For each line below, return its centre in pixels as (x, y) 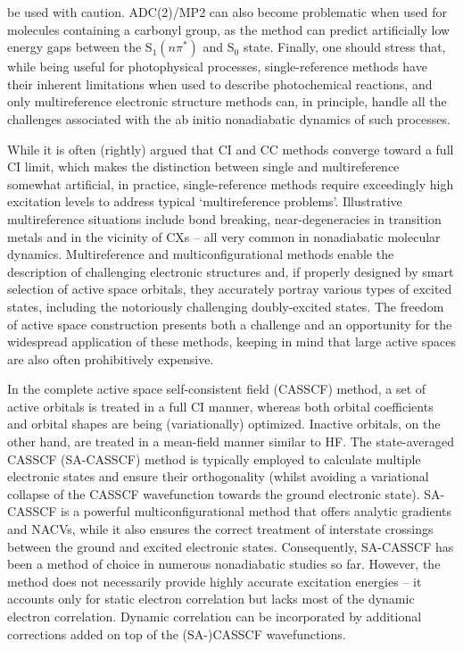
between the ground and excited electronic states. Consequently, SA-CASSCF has (231, 546)
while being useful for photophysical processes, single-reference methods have (217, 67)
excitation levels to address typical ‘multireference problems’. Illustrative (205, 201)
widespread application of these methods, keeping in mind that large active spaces (231, 342)
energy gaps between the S (80, 47)
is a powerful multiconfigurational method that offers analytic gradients (256, 511)
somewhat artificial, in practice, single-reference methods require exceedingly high (231, 183)
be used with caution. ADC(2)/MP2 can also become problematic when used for (227, 12)
